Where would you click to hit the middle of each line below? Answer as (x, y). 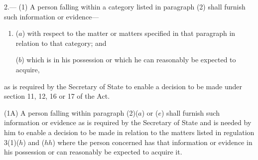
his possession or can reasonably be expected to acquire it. (93, 152)
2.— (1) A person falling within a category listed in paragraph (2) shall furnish (125, 6)
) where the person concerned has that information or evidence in (152, 142)
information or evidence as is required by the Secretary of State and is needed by (128, 122)
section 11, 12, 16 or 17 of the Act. (57, 96)
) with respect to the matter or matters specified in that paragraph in (129, 33)
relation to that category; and (61, 43)
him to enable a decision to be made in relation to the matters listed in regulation (129, 132)
